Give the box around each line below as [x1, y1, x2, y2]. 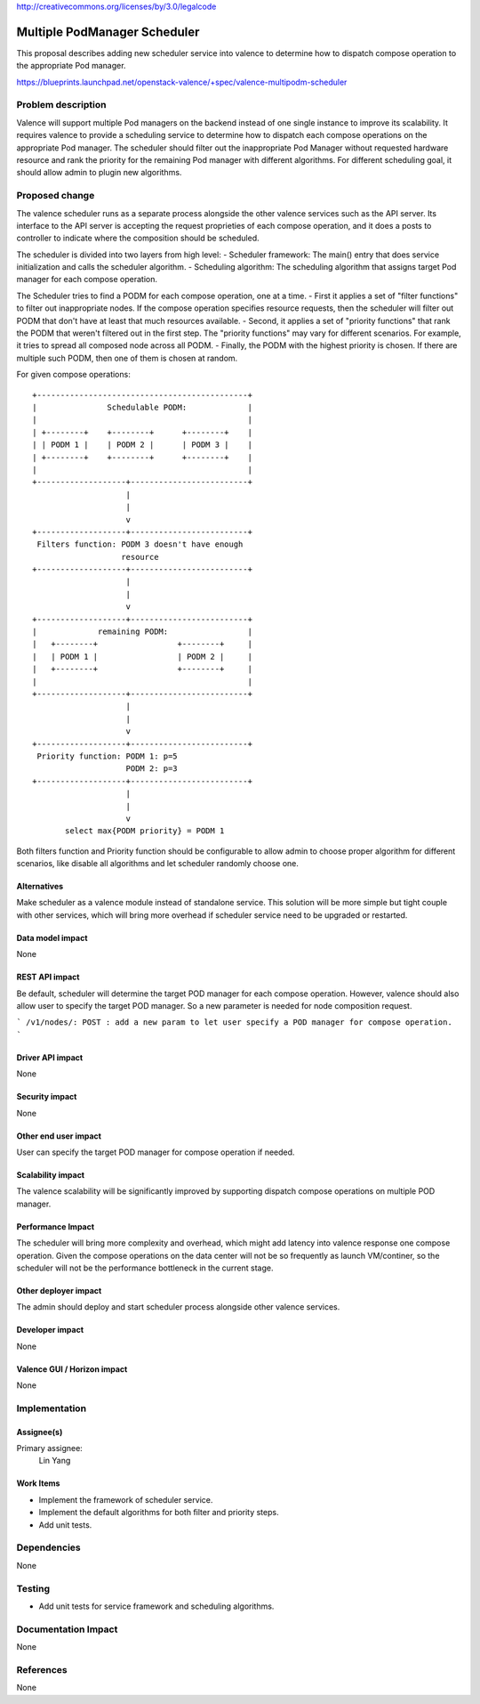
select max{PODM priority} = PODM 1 [65, 826, 225, 836]
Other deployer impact [16, 1285, 102, 1295]
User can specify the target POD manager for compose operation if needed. [16, 1147, 295, 1157]
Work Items [16, 1478, 60, 1489]
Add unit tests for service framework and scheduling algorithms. [38, 1601, 275, 1611]
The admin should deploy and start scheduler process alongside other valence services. [16, 1302, 340, 1312]
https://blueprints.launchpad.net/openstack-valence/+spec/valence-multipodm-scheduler [16, 77, 348, 87]
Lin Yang [38, 1456, 71, 1466]
